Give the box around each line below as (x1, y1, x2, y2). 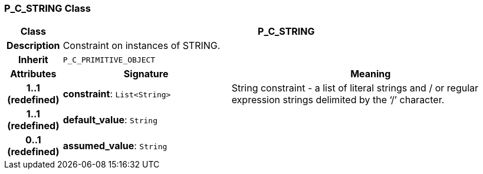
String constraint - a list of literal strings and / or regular (231, 82, 479, 94)
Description (6, 40, 60, 52)
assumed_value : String (63, 140, 167, 152)
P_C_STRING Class (4, 2, 91, 14)
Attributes (10, 68, 57, 80)
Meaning (350, 68, 391, 80)
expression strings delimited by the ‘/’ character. (231, 94, 445, 106)
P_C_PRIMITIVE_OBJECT (63, 55, 156, 64)
